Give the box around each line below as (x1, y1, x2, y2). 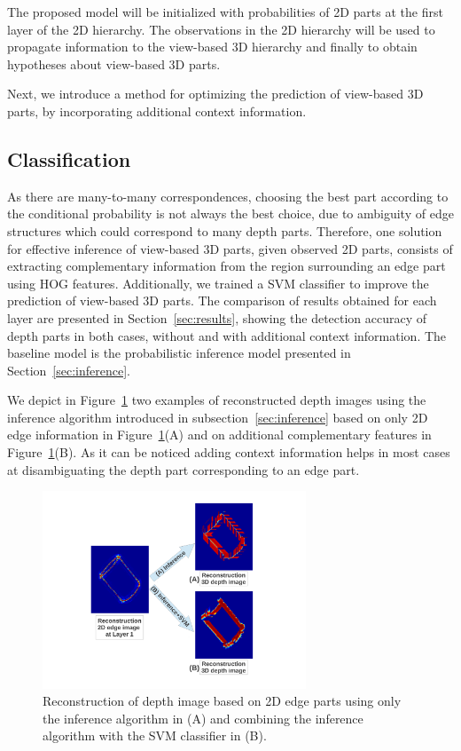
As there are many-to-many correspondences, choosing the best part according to (7, 186, 449, 205)
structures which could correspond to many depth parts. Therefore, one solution (7, 221, 442, 240)
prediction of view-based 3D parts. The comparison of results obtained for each (7, 291, 437, 310)
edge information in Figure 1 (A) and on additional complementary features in (7, 425, 432, 444)
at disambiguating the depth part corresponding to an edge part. (7, 460, 360, 478)
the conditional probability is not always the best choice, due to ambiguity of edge (7, 204, 454, 223)
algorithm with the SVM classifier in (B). (43, 726, 267, 745)
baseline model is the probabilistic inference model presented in (7, 344, 351, 362)
